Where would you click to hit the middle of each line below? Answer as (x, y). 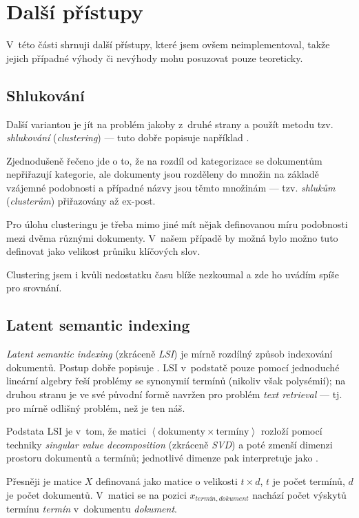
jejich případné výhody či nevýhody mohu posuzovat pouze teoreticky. (155, 58)
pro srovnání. (34, 288)
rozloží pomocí (291, 431)
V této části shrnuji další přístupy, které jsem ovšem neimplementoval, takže (168, 44)
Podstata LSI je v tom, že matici (76, 431)
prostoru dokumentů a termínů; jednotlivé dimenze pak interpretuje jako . (162, 458)
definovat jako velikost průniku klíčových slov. (103, 251)
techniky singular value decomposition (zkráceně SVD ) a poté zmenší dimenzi (170, 444)
